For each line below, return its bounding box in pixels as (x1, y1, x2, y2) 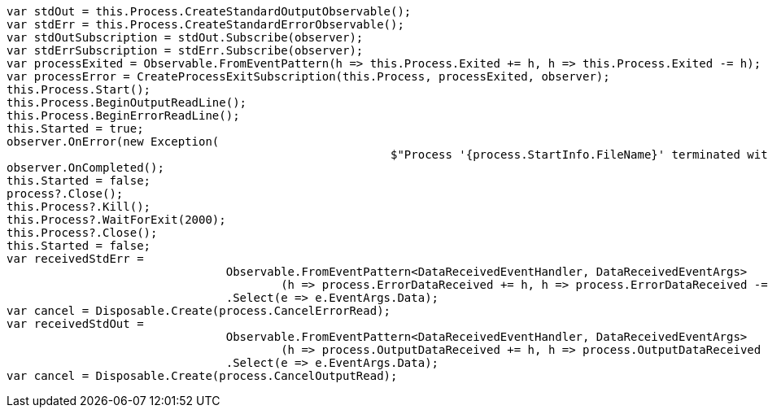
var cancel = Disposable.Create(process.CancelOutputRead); (7, 369, 398, 382)
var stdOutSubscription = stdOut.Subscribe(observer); (7, 31, 364, 44)
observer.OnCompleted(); (7, 161, 164, 174)
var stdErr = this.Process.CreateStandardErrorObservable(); (7, 18, 404, 31)
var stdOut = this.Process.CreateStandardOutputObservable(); (7, 5, 412, 18)
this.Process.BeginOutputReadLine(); (7, 96, 247, 109)
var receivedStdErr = (7, 252, 144, 265)
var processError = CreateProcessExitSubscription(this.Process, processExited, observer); (7, 70, 610, 83)
